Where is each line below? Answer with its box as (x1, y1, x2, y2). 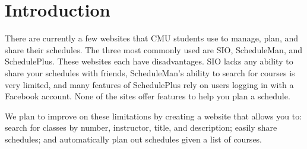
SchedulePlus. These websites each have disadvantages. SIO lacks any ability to (5, 55, 293, 67)
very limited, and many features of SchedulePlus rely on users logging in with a (5, 78, 294, 90)
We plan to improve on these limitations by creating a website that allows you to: (5, 109, 302, 122)
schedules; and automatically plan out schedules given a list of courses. (5, 132, 262, 145)
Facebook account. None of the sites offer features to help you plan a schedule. (5, 90, 290, 102)
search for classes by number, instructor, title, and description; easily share (5, 121, 277, 134)
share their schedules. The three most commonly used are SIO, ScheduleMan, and (5, 43, 303, 56)
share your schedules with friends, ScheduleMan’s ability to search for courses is (5, 66, 295, 79)
